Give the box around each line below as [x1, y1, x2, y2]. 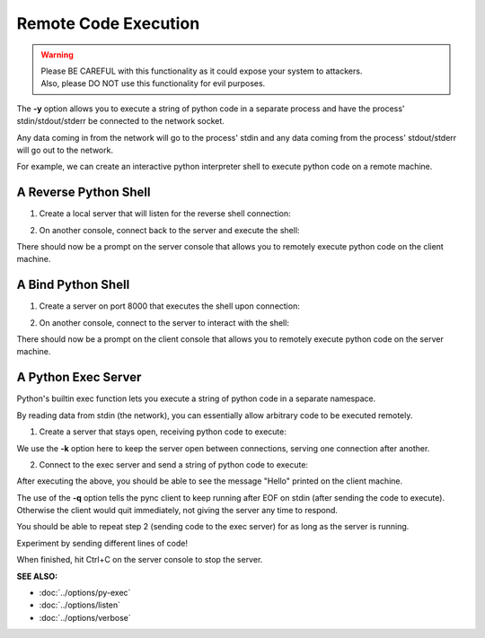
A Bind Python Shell [16, 277, 130, 293]
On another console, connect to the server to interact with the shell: [39, 317, 289, 328]
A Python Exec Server [16, 370, 142, 385]
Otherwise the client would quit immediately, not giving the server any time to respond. [16, 505, 339, 516]
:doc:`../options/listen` [39, 599, 121, 610]
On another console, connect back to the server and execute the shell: [39, 224, 300, 235]
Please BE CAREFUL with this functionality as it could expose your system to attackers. [40, 66, 363, 76]
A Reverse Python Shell [16, 185, 151, 200]
